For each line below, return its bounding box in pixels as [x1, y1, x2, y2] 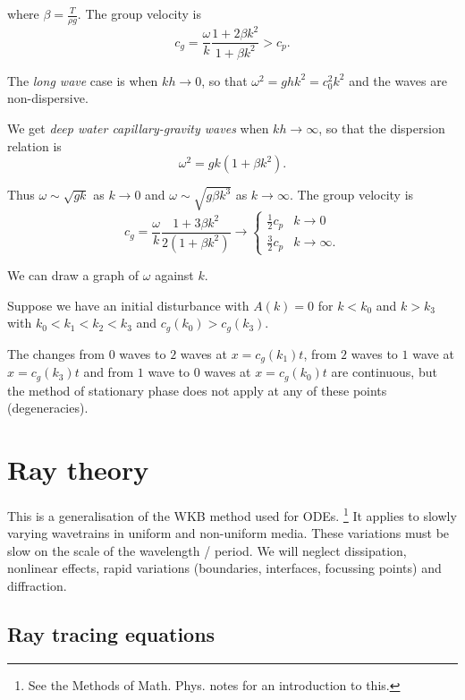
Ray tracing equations [7, 620, 216, 648]
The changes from [7, 344, 105, 363]
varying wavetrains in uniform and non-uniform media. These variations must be [7, 524, 450, 542]
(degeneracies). [7, 398, 89, 417]
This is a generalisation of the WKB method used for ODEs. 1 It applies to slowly [7, 504, 457, 525]
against [155, 266, 194, 285]
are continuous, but [331, 363, 437, 381]
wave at [412, 344, 454, 363]
